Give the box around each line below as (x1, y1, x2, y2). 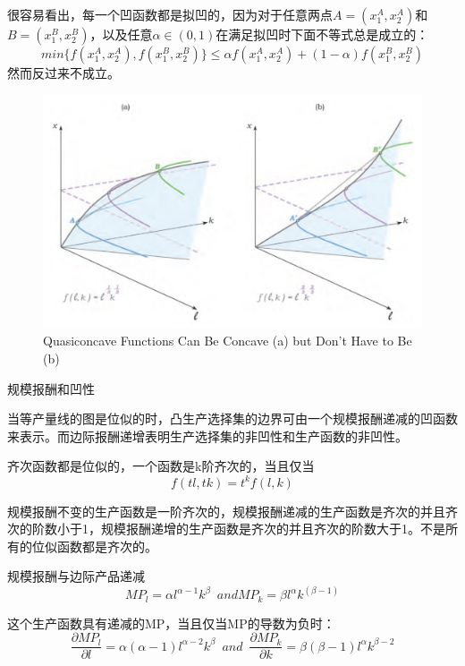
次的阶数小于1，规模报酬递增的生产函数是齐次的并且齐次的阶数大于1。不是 (7, 519, 445, 538)
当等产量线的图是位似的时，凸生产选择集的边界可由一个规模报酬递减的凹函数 (7, 409, 458, 428)
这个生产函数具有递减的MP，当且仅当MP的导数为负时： (7, 613, 335, 632)
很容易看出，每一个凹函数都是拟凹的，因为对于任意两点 (7, 5, 333, 23)
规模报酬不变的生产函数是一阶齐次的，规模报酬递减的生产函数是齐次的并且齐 (7, 501, 458, 520)
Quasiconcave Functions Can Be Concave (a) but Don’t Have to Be (43, 331, 412, 350)
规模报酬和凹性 (7, 379, 95, 397)
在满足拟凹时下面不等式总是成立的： (216, 25, 429, 43)
